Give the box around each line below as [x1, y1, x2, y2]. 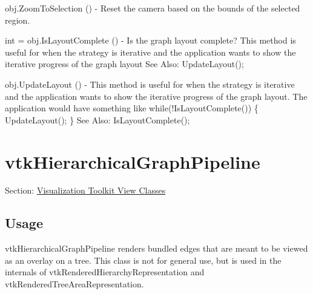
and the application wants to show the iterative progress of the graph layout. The [5, 90, 308, 102]
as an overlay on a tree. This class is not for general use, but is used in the [5, 253, 282, 266]
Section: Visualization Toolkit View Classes [5, 184, 166, 197]
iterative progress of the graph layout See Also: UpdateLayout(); [5, 57, 244, 70]
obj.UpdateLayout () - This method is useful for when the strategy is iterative [5, 77, 295, 90]
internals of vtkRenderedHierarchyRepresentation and [5, 266, 205, 278]
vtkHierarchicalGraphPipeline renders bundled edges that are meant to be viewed [5, 242, 308, 255]
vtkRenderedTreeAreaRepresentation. [5, 278, 144, 290]
